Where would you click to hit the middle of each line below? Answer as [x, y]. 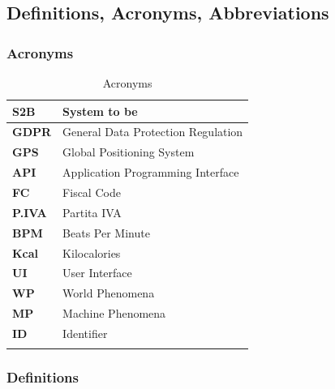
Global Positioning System [129, 152]
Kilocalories [92, 252]
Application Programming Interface [151, 172]
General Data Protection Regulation [153, 132]
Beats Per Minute [106, 232]
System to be [100, 111]
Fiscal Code [92, 192]
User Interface [97, 273]
